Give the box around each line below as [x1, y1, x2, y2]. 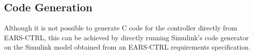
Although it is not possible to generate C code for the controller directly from [4, 23, 237, 33]
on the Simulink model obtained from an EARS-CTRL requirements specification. [4, 42, 251, 52]
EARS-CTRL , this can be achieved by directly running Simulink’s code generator [4, 32, 249, 42]
